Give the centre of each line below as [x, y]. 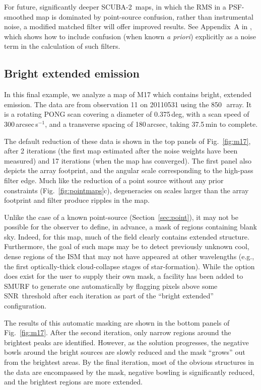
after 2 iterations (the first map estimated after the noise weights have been [121, 151]
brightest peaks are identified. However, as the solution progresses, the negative [126, 342]
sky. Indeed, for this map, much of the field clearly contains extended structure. [127, 236]
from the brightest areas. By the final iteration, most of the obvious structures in [129, 362]
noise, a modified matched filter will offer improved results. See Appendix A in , [128, 26]
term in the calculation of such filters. [62, 46]
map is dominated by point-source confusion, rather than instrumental [145, 16]
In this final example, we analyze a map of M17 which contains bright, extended [128, 94]
